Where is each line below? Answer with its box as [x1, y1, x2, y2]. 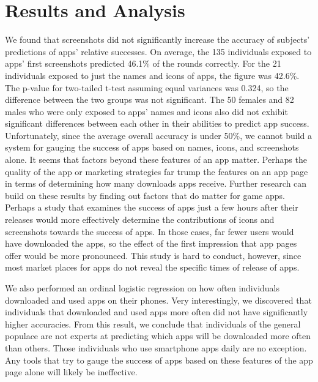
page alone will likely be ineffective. [5, 365, 138, 378]
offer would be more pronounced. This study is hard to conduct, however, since [5, 249, 301, 261]
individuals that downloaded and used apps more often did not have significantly [5, 305, 308, 318]
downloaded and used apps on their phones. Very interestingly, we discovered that [5, 293, 312, 306]
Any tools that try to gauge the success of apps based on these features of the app [5, 353, 313, 366]
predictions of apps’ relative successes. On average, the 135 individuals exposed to [5, 45, 312, 58]
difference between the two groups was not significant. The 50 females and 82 [5, 93, 294, 106]
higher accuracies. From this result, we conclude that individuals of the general [5, 317, 301, 330]
